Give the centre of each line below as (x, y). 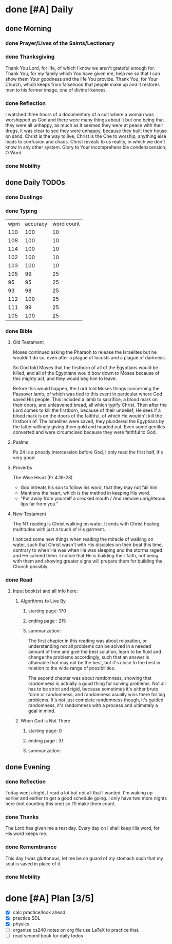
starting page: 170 (47, 611)
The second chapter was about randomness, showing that (90, 678)
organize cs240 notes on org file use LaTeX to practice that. (76, 930)
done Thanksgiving (30, 57)
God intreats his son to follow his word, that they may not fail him (89, 487)
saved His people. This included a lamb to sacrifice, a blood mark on (85, 399)
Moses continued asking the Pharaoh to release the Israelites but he (85, 352)
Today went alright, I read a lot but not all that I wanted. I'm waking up (79, 792)
